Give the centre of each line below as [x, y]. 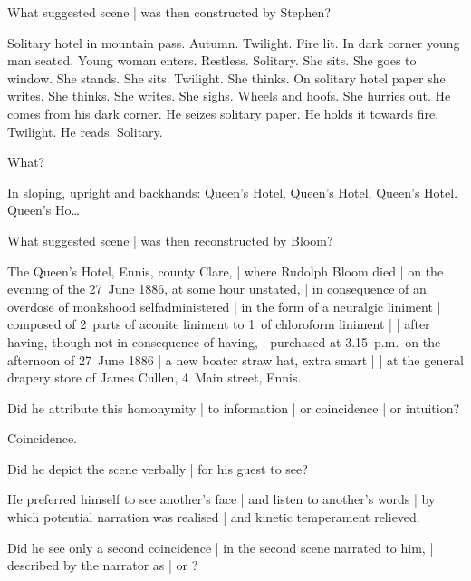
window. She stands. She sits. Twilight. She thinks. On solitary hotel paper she [226, 77]
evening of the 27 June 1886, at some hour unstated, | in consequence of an [217, 289]
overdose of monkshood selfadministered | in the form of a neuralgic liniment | [224, 306]
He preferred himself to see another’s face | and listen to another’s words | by [221, 499]
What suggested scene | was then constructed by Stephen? [169, 12]
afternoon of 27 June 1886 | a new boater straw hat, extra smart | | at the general [235, 359]
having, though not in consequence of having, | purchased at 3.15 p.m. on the [224, 341]
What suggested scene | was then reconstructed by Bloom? [170, 240]
